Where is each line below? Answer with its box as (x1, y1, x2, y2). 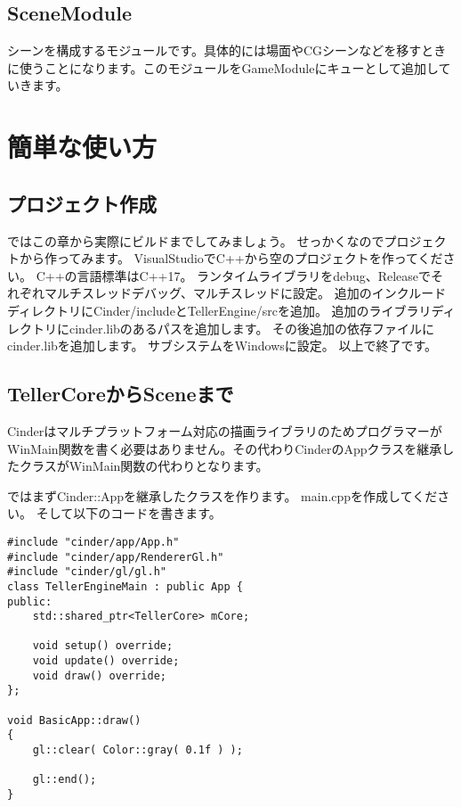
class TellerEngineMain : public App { (7, 580, 243, 593)
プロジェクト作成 (7, 189, 157, 217)
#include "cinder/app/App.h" (7, 535, 180, 548)
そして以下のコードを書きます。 (36, 504, 222, 523)
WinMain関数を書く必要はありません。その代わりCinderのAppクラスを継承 (7, 439, 442, 457)
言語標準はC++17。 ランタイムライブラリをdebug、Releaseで (77, 266, 432, 284)
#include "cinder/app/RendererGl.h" (7, 550, 224, 564)
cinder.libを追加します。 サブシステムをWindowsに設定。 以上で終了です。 (7, 336, 438, 355)
